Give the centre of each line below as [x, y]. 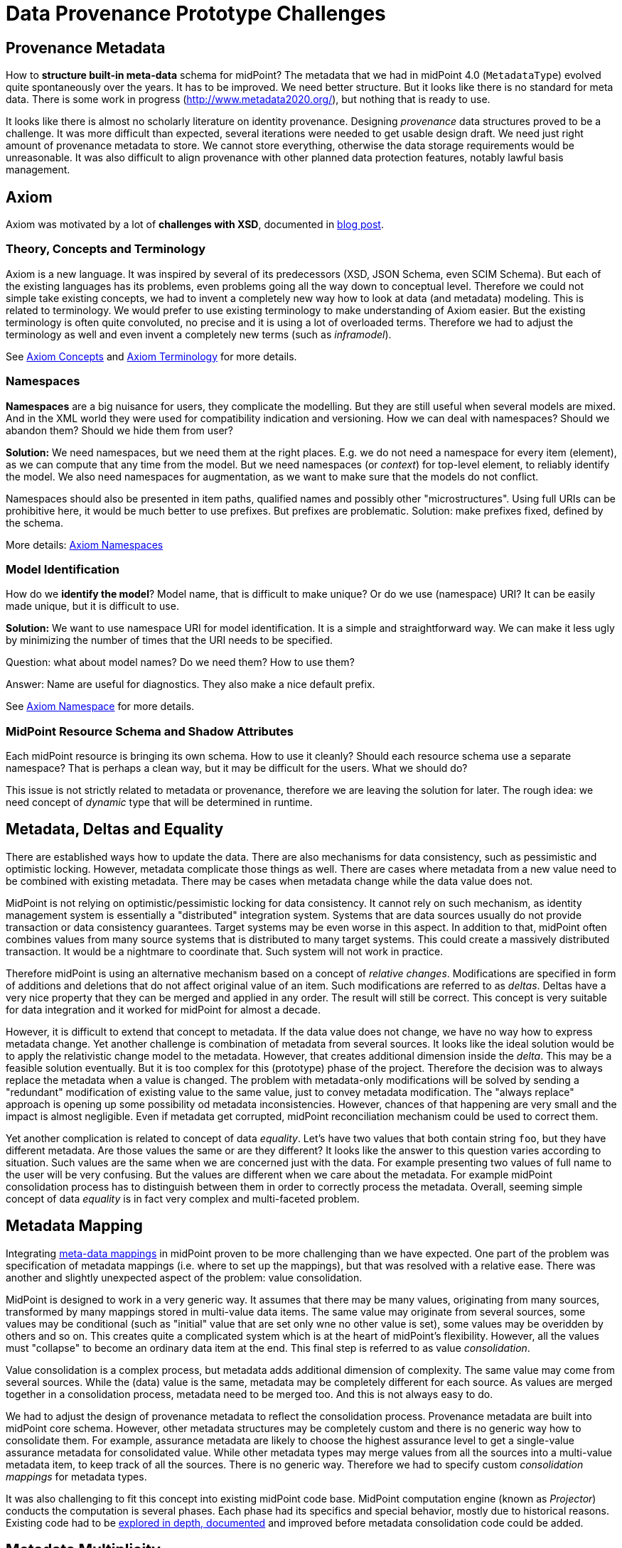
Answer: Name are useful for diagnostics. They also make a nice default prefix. [191, 684]
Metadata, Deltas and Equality [115, 829]
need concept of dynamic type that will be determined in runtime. [159, 802]
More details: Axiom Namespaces [85, 544]
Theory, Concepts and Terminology [106, 249]
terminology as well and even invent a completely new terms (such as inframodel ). [199, 334]
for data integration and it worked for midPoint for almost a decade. [163, 1009]
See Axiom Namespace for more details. [100, 706]
